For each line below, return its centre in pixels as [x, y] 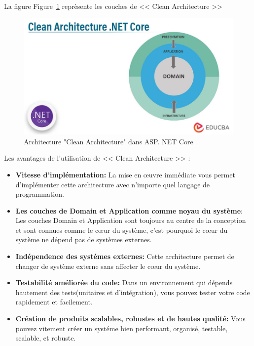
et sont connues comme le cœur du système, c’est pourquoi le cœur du [122, 230]
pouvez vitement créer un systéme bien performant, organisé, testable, [122, 328]
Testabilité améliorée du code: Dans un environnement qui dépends [124, 282]
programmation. [40, 194]
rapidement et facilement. [54, 302]
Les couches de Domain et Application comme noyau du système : [129, 210]
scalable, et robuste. [46, 338]
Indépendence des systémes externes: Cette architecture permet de [125, 256]
